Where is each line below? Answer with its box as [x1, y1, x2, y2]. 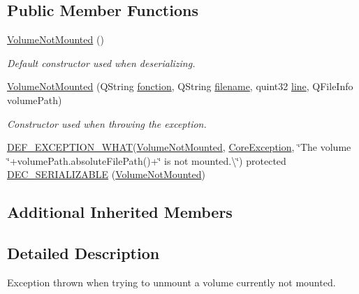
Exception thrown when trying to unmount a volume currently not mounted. [7, 274, 336, 289]
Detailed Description [7, 242, 160, 264]
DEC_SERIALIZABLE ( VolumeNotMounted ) [7, 167, 205, 182]
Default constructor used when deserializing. [7, 55, 196, 70]
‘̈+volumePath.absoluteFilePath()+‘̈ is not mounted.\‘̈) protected [7, 153, 286, 168]
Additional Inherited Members [7, 201, 233, 223]
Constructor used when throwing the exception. [7, 116, 207, 131]
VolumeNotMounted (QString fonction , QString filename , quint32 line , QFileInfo [7, 79, 353, 94]
